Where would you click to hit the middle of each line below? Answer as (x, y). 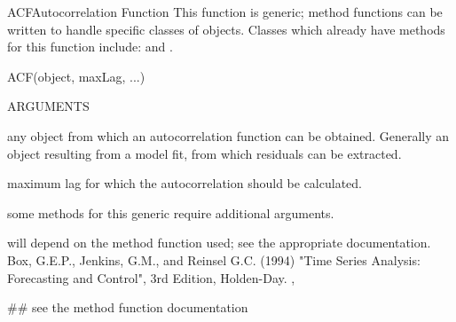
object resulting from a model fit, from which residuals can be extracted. (204, 153)
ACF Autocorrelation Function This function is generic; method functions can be (225, 12)
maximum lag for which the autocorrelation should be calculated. (185, 183)
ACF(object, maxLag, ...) (76, 76)
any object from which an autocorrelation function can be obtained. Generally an (228, 135)
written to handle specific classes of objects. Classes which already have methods (226, 29)
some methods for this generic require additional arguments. (171, 212)
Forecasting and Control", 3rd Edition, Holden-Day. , (151, 277)
